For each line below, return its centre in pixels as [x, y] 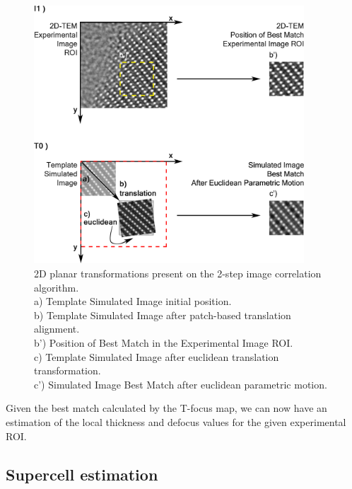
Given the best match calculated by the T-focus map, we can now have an [166, 408]
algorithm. [57, 287]
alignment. [57, 329]
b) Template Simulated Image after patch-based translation [163, 315]
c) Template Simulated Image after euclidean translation [157, 356]
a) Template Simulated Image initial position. [133, 301]
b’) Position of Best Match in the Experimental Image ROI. [164, 343]
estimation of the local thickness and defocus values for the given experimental [176, 421]
